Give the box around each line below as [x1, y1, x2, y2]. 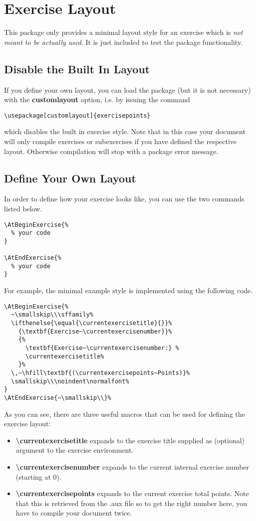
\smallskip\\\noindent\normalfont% [11, 377, 129, 385]
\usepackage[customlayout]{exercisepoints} [4, 112, 151, 119]
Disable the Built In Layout [4, 61, 150, 76]
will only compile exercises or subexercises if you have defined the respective [4, 136, 237, 146]
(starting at [15, 471, 51, 482]
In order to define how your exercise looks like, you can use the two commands [4, 193, 245, 204]
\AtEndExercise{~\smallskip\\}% [4, 394, 111, 401]
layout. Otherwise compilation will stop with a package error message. [4, 146, 219, 156]
